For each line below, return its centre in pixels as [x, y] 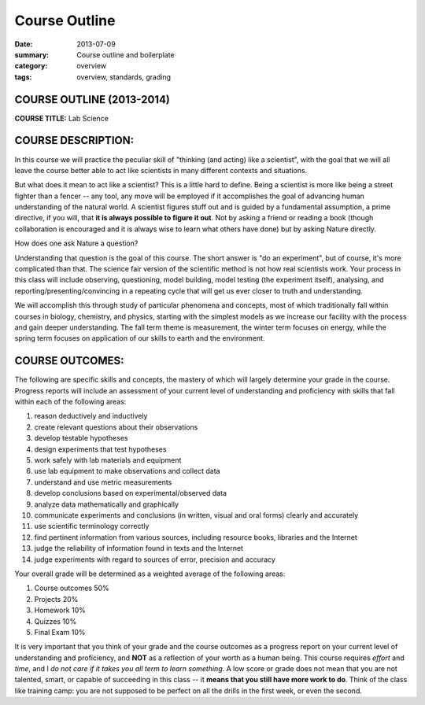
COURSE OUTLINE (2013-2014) [92, 100]
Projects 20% [56, 599]
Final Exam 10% [60, 632]
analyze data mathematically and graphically [107, 504]
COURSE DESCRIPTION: [74, 140]
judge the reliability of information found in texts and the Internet [139, 548]
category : [31, 66]
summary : [32, 54]
